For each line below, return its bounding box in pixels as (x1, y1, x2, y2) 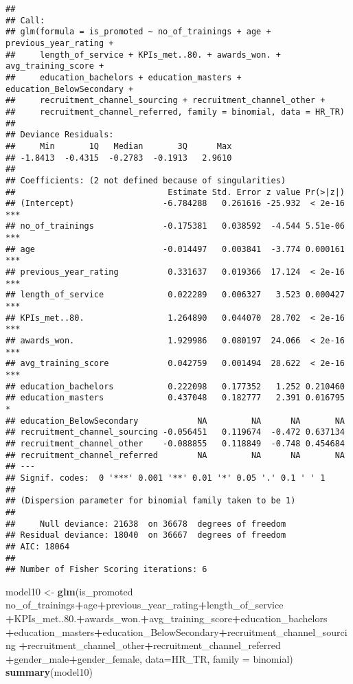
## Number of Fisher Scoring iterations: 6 (5, 565, 207, 575)
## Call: (5, 15, 45, 25)
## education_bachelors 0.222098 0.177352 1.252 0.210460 (5, 381, 345, 391)
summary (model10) (5, 665, 93, 679)
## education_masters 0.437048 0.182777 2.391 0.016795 (5, 393, 345, 403)
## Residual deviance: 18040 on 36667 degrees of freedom (5, 530, 286, 540)
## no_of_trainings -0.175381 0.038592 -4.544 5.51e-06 (5, 221, 345, 231)
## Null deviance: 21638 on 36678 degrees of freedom (5, 518, 286, 529)
